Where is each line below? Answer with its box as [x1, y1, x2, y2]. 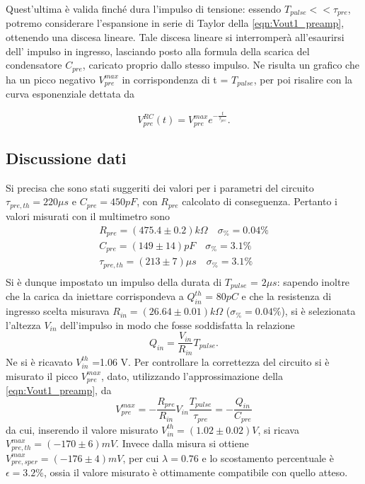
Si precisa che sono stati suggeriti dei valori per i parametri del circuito [6, 180, 314, 195]
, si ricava [257, 422, 299, 437]
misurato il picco [6, 368, 79, 383]
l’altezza [6, 317, 41, 332]
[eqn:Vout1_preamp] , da [6, 382, 112, 397]
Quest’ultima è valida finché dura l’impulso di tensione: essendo [6, 1, 282, 16]
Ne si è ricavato [6, 354, 73, 369]
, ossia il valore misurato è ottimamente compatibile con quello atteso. [43, 465, 348, 480]
